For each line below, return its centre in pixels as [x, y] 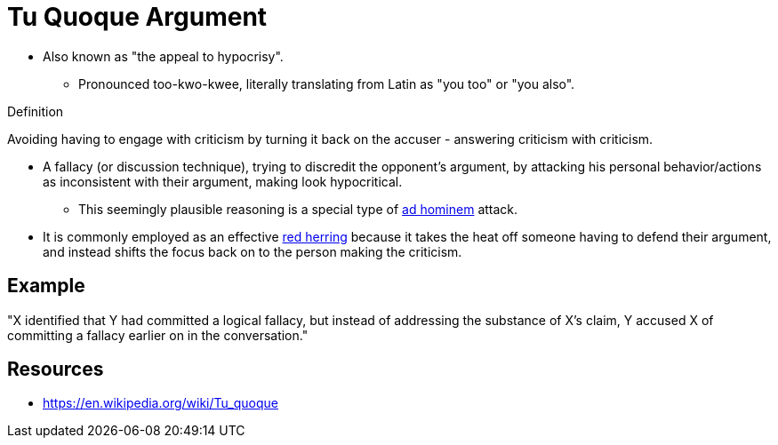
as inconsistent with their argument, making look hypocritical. [223, 181]
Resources [56, 370]
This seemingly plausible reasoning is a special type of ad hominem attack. [298, 209]
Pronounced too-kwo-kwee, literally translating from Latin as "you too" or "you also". [327, 83]
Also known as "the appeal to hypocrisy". [163, 56]
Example [46, 286]
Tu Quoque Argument [137, 17]
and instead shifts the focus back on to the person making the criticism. [253, 251]
